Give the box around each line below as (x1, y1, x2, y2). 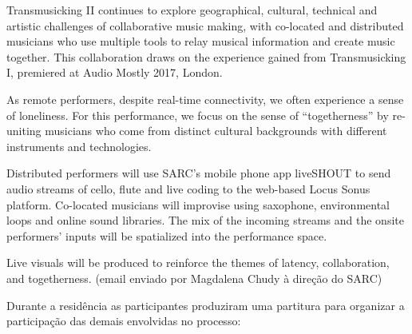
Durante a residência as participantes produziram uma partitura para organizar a (6, 296, 405, 313)
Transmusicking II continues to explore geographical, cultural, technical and (6, 2, 378, 18)
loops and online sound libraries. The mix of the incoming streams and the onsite (6, 212, 404, 229)
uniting (6, 122, 42, 139)
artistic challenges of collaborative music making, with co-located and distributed (6, 17, 404, 34)
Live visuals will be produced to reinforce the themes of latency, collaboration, (6, 254, 390, 271)
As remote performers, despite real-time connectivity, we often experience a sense (6, 90, 404, 107)
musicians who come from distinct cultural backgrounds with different (45, 122, 387, 139)
